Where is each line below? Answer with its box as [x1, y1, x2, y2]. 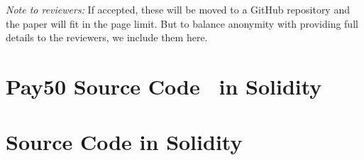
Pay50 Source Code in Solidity [6, 71, 322, 100]
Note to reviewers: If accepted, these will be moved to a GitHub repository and [6, 2, 350, 16]
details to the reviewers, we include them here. [6, 30, 208, 45]
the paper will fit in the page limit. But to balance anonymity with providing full [6, 16, 358, 31]
